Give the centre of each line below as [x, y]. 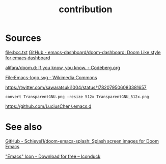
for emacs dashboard [28, 58]
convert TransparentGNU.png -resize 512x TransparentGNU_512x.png [77, 97]
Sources [23, 38]
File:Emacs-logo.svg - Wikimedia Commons [51, 77]
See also [24, 127]
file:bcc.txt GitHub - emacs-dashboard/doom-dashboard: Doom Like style [83, 52]
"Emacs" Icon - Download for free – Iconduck [53, 156]
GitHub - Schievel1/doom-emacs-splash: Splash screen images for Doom [82, 141]
